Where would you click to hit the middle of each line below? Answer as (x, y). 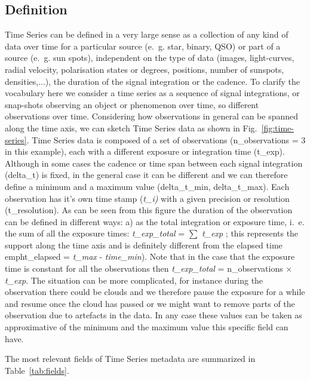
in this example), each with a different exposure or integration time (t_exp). (145, 151)
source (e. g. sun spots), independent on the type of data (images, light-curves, (150, 58)
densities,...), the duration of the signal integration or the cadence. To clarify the (152, 81)
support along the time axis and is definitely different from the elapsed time (144, 245)
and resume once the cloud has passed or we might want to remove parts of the (150, 303)
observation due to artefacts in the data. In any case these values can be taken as (154, 315)
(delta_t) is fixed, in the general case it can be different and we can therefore (146, 175)
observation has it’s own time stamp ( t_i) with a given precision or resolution (147, 198)
